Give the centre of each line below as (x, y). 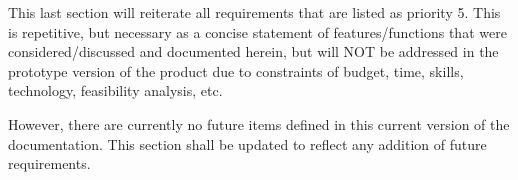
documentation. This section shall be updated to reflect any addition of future (247, 143)
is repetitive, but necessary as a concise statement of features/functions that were (257, 31)
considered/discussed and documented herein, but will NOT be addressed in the (253, 51)
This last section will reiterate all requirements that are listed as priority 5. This (254, 12)
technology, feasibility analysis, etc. (115, 90)
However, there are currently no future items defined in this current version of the (259, 123)
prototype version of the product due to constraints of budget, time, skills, (236, 70)
